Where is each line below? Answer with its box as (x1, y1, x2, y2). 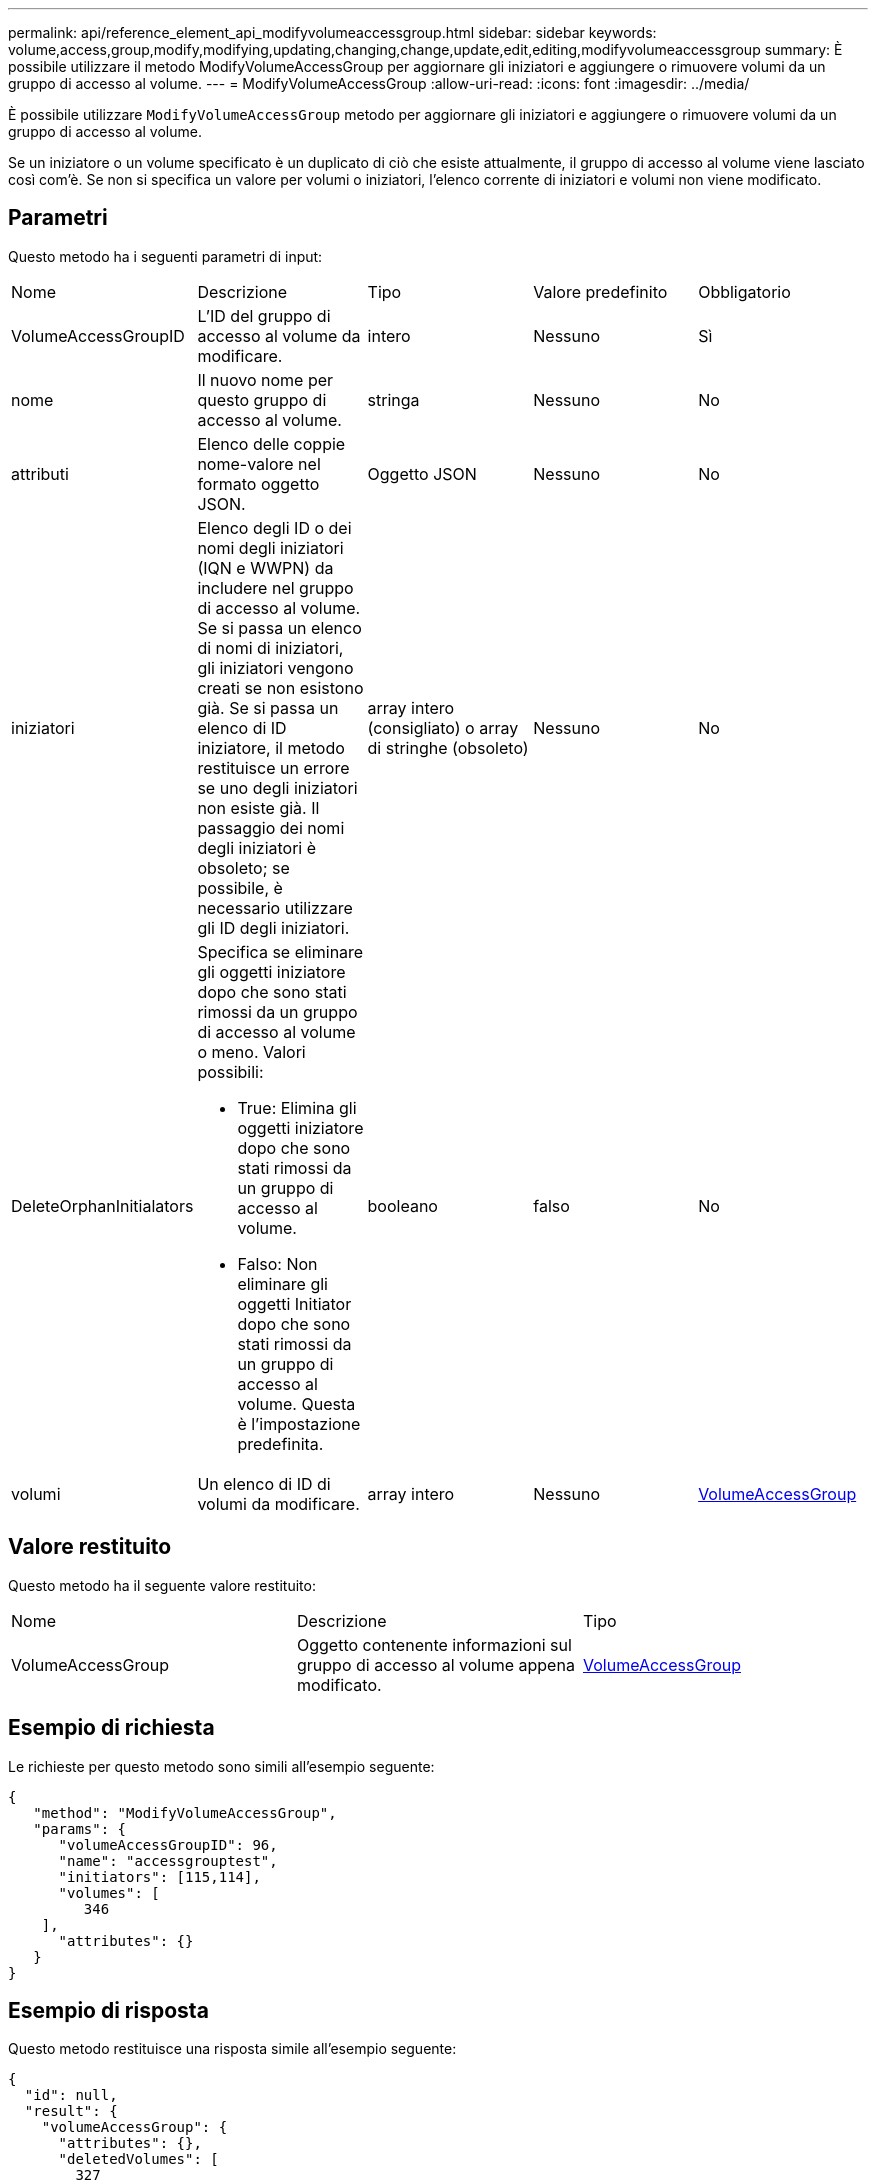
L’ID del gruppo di (197, 305, 331, 326)
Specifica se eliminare (197, 941, 364, 962)
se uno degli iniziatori (197, 777, 358, 798)
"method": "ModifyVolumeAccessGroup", (33, 1804, 337, 1821)
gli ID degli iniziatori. (197, 917, 350, 938)
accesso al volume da (197, 325, 361, 346)
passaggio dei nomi (197, 817, 345, 838)
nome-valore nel (197, 453, 321, 474)
